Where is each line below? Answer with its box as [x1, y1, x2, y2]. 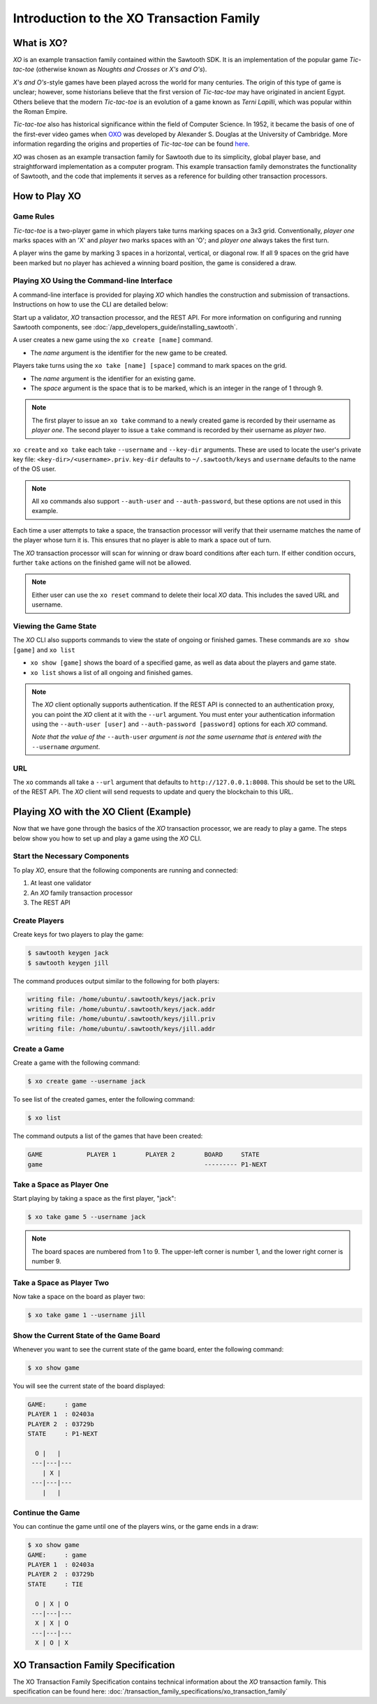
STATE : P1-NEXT [27, 1430, 98, 1438]
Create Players [13, 915, 64, 925]
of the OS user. [13, 465, 57, 473]
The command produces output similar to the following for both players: [13, 977, 220, 985]
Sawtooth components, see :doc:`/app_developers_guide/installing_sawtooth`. [13, 323, 238, 331]
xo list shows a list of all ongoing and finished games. [30, 668, 193, 676]
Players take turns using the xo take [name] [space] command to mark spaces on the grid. [13, 362, 288, 370]
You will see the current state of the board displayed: [13, 1382, 165, 1391]
